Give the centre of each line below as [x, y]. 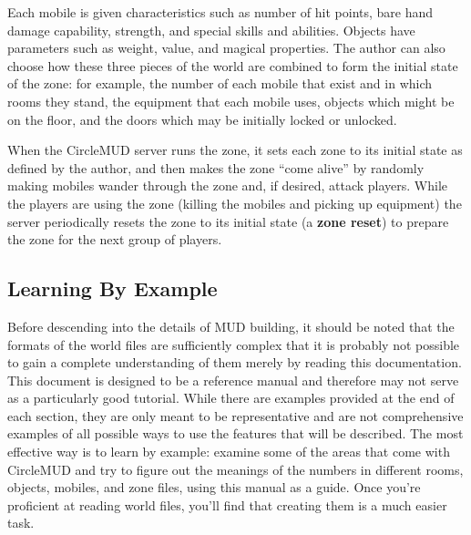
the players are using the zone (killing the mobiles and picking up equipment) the [235, 203]
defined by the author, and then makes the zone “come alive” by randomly [216, 167]
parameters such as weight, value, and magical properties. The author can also [226, 48]
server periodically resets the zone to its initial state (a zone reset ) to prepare [228, 221]
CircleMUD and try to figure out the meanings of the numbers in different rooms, [235, 469]
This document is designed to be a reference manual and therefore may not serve [233, 380]
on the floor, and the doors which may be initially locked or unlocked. [202, 119]
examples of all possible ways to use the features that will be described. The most [235, 433]
